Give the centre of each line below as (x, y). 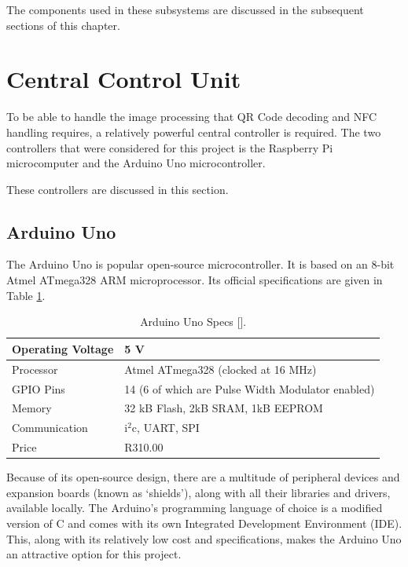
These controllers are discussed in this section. (118, 189)
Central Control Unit (124, 79)
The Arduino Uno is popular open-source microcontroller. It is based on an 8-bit (200, 264)
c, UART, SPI (165, 428)
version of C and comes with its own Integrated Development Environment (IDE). (204, 523)
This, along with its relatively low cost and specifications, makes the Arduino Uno (204, 538)
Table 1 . (26, 295)
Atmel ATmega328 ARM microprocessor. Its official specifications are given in (195, 280)
